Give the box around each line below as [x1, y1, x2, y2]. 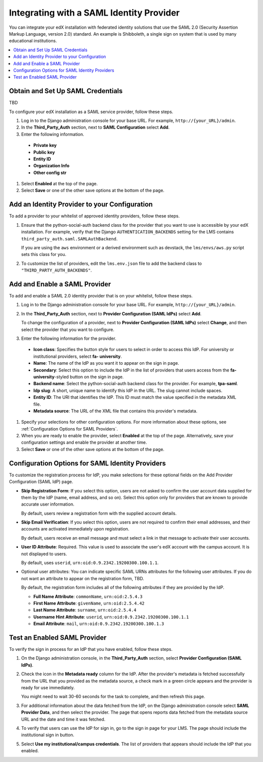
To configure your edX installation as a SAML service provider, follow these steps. [9, 109, 173, 115]
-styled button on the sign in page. [54, 373, 124, 380]
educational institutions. [9, 38, 57, 44]
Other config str [33, 170, 67, 176]
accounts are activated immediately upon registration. [21, 526, 130, 532]
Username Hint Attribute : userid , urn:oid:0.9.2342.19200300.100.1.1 [33, 614, 189, 620]
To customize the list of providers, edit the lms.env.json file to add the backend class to [21, 260, 202, 266]
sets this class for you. [21, 252, 67, 257]
